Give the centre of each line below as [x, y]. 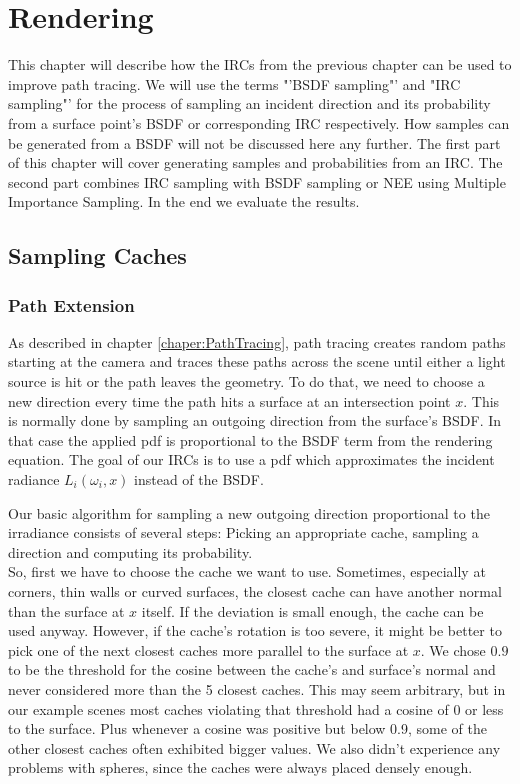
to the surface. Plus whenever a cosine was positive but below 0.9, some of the [248, 728]
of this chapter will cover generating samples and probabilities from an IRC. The [255, 162]
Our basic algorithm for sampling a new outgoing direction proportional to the [249, 512]
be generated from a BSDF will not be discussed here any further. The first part [254, 142]
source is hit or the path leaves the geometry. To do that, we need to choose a [246, 381]
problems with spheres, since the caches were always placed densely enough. [240, 767]
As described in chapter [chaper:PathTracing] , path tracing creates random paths [257, 341]
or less [484, 708]
